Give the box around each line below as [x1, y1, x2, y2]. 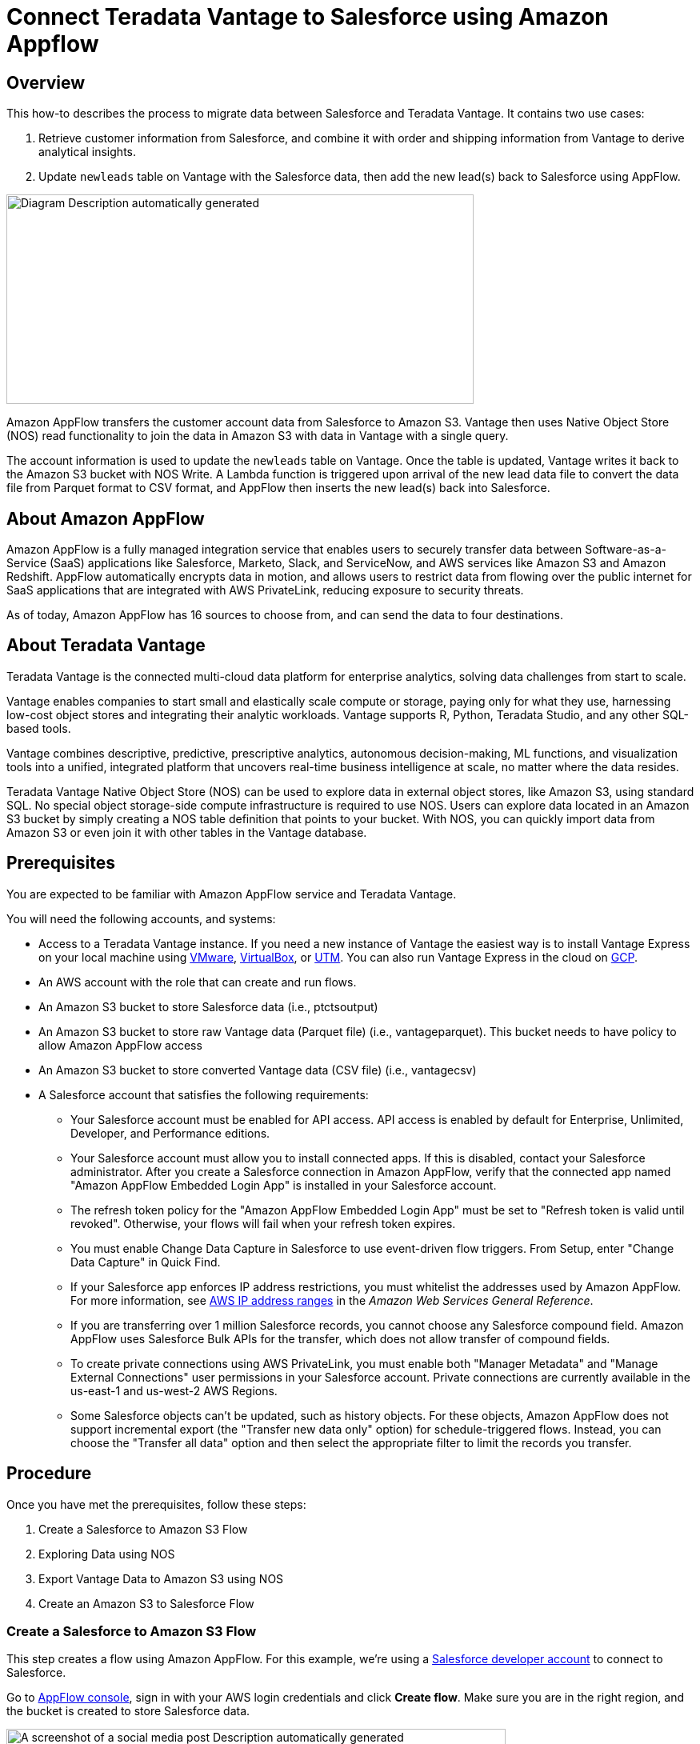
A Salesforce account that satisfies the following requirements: [38, 1087, 369, 1102]
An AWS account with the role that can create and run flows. [38, 974, 357, 989]
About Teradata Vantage [6, 635, 206, 656]
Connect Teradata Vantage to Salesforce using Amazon [6, 3, 609, 30]
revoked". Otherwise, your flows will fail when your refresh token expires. [70, 1216, 456, 1230]
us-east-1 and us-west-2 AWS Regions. [70, 1383, 278, 1398]
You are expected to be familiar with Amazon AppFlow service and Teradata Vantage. [6, 886, 457, 901]
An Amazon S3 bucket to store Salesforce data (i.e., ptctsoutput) [38, 999, 378, 1014]
